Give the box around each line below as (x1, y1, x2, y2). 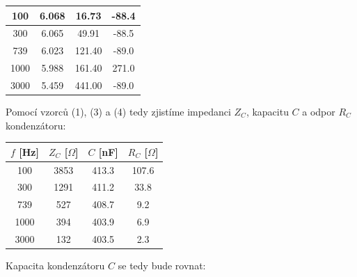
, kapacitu (246, 104, 289, 118)
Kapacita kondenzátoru (6, 258, 105, 272)
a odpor (302, 104, 335, 118)
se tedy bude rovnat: (118, 258, 206, 272)
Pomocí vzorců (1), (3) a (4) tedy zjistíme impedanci (6, 104, 231, 118)
